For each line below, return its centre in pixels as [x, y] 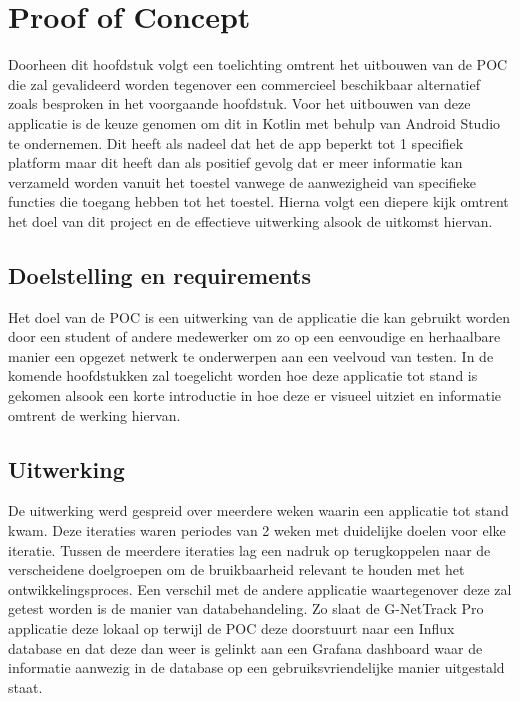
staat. [25, 686]
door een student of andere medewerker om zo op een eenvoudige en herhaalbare [254, 336]
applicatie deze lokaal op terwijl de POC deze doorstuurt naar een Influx [231, 628]
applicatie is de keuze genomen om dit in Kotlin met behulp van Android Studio [254, 122]
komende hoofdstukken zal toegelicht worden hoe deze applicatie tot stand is [243, 375]
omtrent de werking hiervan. [94, 414]
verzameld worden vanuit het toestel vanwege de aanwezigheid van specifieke [242, 181]
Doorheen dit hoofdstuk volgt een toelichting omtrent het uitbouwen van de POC [258, 64]
